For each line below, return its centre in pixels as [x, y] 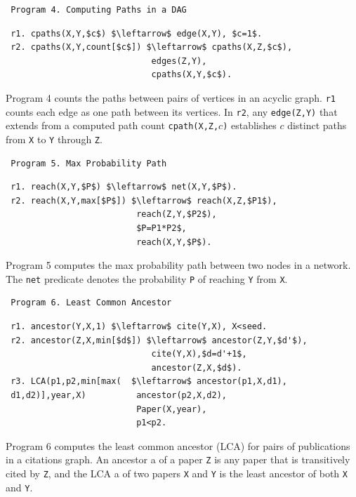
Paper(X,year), [172, 409]
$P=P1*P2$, [161, 228]
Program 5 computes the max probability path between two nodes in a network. [178, 265]
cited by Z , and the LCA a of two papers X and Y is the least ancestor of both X [177, 473]
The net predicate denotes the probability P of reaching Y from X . [147, 278]
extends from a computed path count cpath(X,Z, [112, 125]
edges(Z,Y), [179, 61]
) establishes [250, 125]
